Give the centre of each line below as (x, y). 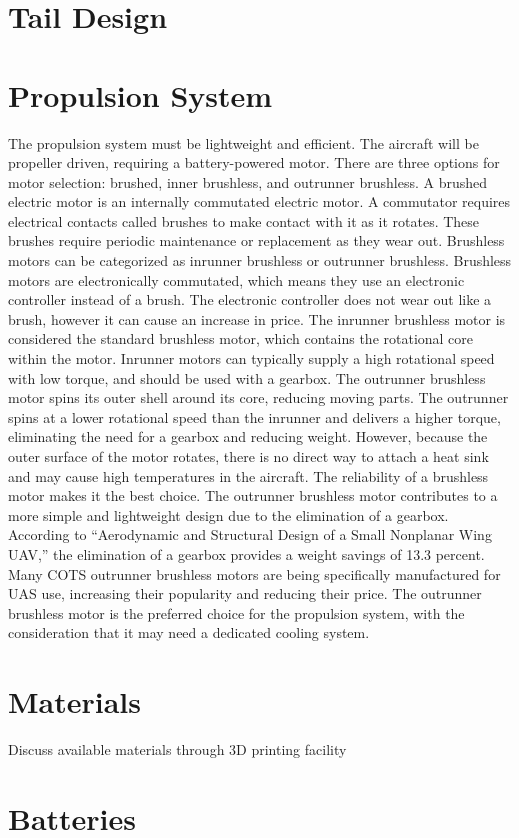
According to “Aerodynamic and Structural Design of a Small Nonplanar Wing (250, 534)
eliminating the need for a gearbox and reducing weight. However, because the (248, 436)
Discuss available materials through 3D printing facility (177, 749)
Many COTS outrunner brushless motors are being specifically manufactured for (254, 573)
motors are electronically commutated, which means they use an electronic (236, 279)
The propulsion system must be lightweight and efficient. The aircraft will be (243, 142)
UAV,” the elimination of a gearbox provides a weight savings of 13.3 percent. (246, 553)
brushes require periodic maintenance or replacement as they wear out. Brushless (256, 240)
